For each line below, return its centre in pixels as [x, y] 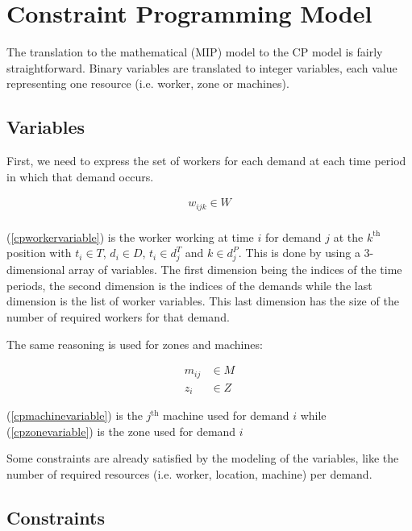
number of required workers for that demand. [118, 316]
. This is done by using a [299, 253]
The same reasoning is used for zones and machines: [135, 344]
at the [348, 236]
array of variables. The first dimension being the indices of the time [235, 270]
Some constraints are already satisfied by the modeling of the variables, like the [203, 458]
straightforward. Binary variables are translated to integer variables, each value [202, 67]
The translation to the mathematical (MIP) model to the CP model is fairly [195, 52]
